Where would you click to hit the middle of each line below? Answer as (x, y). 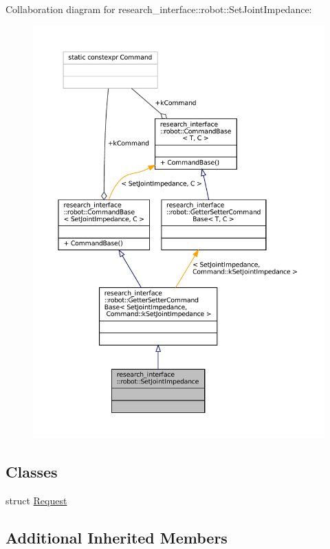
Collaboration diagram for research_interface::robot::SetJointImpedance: (159, 9)
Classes (32, 472)
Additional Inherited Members (117, 537)
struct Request (36, 500)
